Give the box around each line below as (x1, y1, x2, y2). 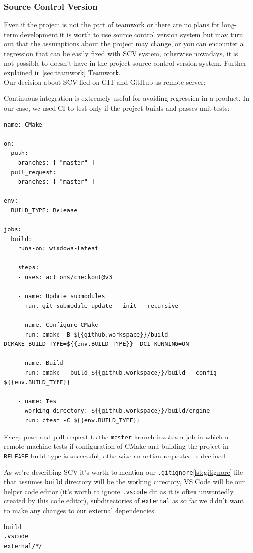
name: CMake (4, 121, 42, 128)
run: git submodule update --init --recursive (24, 302, 178, 309)
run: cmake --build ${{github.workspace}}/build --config (24, 369, 217, 376)
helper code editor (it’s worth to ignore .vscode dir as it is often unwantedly (4, 486, 234, 496)
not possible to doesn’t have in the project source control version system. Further (4, 57, 247, 68)
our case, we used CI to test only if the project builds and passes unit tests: (4, 102, 230, 113)
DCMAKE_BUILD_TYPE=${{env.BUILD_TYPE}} (4, 341, 133, 348)
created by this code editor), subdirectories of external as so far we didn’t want (4, 496, 244, 506)
